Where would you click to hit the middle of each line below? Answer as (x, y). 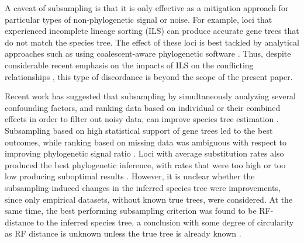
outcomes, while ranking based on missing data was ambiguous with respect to (146, 142)
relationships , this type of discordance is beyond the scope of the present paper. (149, 76)
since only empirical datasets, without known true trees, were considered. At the (149, 199)
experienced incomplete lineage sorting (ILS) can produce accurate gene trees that (152, 31)
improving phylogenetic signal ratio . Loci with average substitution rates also (144, 153)
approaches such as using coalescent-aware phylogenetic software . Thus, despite (148, 53)
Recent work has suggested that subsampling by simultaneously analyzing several (150, 96)
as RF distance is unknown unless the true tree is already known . (123, 233)
